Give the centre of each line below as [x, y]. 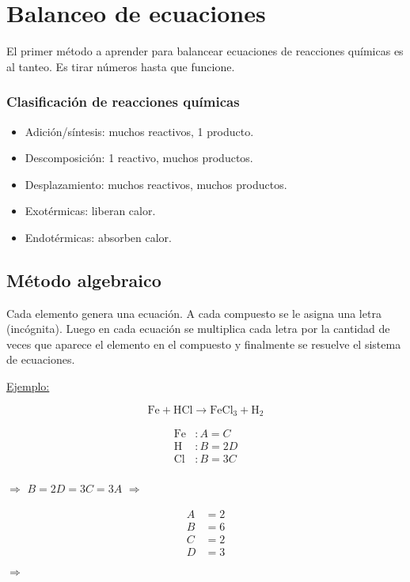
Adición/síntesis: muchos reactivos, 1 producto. [139, 131]
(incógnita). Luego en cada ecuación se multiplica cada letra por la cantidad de [198, 329]
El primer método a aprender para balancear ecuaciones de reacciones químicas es [205, 51]
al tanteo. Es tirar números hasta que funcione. [121, 66]
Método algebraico [84, 280]
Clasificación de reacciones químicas [123, 102]
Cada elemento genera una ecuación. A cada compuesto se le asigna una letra [194, 313]
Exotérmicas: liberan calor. [90, 211]
